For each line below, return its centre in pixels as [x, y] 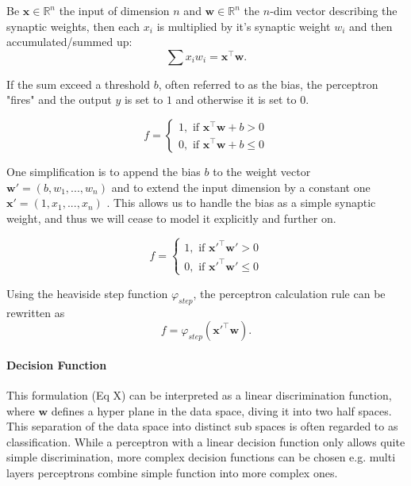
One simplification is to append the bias [104, 171]
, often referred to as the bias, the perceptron [268, 84]
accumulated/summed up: [69, 42]
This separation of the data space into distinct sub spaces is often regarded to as [202, 426]
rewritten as [36, 312]
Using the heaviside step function [87, 293]
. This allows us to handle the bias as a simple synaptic [241, 203]
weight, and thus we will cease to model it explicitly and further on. [171, 218]
